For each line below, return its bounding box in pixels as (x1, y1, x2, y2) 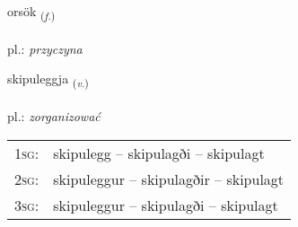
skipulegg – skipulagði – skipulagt (53, 142, 265, 163)
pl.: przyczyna (7, 39, 83, 57)
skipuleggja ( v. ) (7, 69, 89, 91)
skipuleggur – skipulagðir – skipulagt (53, 168, 285, 189)
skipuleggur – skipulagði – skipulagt (53, 194, 278, 215)
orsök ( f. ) (7, 2, 56, 22)
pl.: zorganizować (7, 107, 101, 126)
